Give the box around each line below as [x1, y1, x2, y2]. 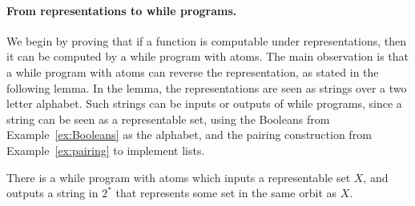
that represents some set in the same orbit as [115, 184, 337, 201]
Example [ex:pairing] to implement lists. [6, 141, 205, 158]
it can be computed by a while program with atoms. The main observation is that [6, 48, 409, 65]
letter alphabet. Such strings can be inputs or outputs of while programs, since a [6, 95, 402, 112]
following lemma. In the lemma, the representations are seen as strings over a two [6, 79, 407, 96]
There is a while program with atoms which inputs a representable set [6, 168, 351, 185]
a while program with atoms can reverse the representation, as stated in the [6, 63, 379, 80]
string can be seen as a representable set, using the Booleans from [6, 110, 330, 127]
